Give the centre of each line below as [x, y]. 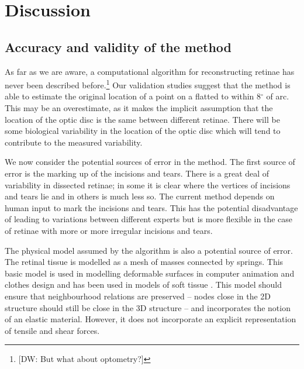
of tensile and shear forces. [52, 330]
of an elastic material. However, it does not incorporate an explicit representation [151, 319]
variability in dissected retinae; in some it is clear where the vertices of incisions [148, 184]
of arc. [278, 96]
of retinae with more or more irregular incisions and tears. [109, 230]
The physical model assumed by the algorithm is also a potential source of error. [149, 250]
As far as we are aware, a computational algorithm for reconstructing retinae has [150, 71]
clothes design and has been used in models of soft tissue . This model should [144, 284]
